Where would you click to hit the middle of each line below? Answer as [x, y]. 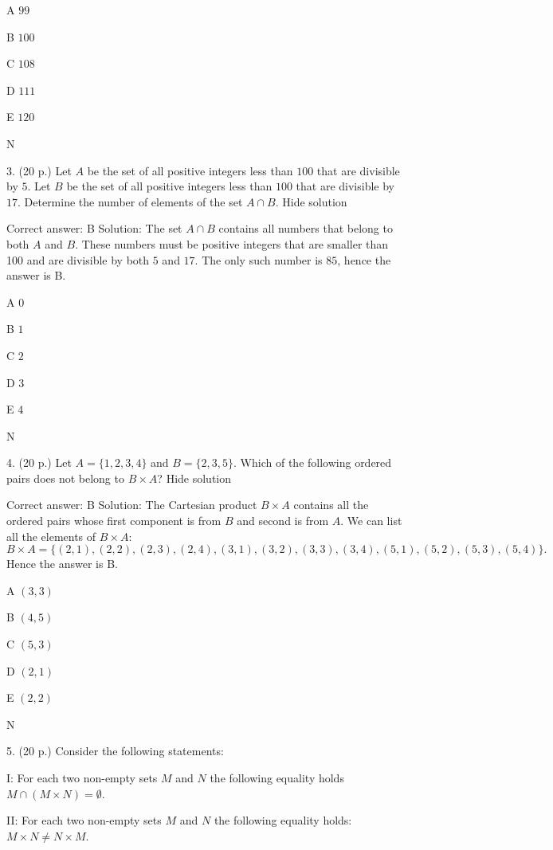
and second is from [283, 521]
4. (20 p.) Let [39, 462]
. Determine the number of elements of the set [130, 201]
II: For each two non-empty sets [84, 820]
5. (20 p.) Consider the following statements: [115, 751]
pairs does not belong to [65, 478]
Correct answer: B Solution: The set [94, 228]
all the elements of [51, 536]
